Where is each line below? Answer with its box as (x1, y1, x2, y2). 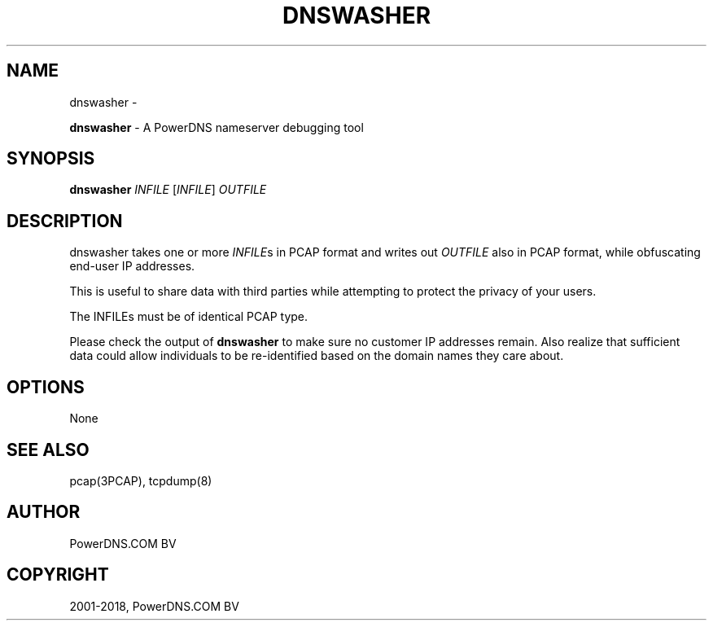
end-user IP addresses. (69, 259, 195, 274)
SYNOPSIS (7, 148, 95, 169)
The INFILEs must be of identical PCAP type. (69, 309, 308, 324)
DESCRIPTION (7, 210, 123, 231)
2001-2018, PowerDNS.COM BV (69, 598, 239, 613)
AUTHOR (7, 502, 81, 523)
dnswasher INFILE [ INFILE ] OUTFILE (69, 182, 267, 197)
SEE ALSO (7, 439, 90, 460)
